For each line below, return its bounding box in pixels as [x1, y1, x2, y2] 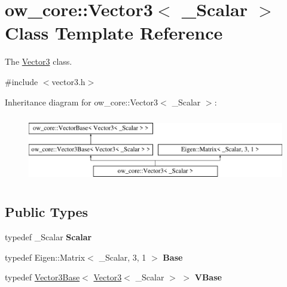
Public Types [5, 203, 88, 221]
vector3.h [51, 75, 86, 87]
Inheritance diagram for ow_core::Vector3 [5, 95, 158, 108]
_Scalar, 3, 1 [99, 250, 146, 263]
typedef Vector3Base [5, 271, 80, 283]
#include [5, 75, 38, 87]
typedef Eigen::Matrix [5, 250, 86, 263]
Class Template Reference [5, 20, 223, 45]
